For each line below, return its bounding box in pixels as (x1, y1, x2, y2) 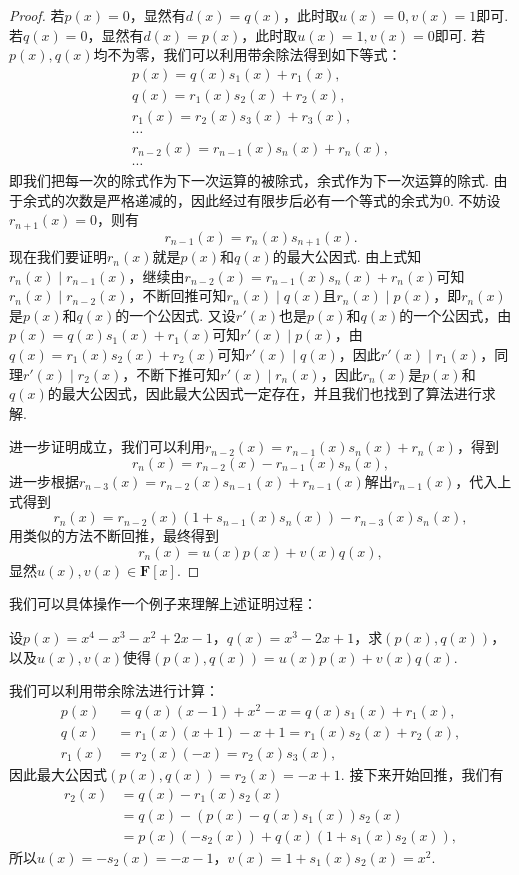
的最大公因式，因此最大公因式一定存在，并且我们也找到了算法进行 (47, 383, 482, 404)
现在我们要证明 (9, 246, 107, 267)
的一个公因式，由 (399, 304, 512, 325)
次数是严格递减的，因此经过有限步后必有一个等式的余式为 (64, 189, 443, 210)
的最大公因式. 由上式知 (272, 246, 422, 267)
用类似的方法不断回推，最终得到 (9, 525, 219, 546)
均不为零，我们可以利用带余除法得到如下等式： (93, 44, 402, 65)
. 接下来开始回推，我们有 (340, 763, 504, 784)
